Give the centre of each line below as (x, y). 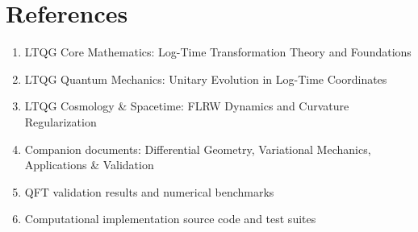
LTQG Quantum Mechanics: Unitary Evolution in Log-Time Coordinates (206, 79)
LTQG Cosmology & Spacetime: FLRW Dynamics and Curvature (187, 106)
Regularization (61, 121)
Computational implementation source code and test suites (170, 219)
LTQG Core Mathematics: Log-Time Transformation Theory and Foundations (218, 52)
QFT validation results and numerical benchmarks (149, 191)
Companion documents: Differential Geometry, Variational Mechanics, (198, 149)
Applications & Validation (89, 165)
